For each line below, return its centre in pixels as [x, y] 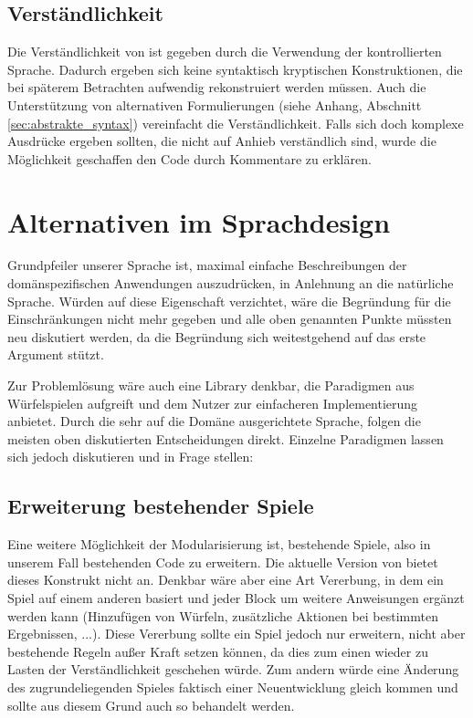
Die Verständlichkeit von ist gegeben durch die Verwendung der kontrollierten [225, 52]
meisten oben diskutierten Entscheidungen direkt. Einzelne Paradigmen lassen [226, 438]
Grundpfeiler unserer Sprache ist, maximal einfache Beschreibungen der [207, 265]
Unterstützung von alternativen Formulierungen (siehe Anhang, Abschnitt [215, 104]
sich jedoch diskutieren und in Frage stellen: [131, 457]
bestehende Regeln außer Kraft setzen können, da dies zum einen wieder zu [218, 651]
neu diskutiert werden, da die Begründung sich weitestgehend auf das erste [217, 336]
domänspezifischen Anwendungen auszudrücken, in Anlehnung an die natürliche [231, 283]
